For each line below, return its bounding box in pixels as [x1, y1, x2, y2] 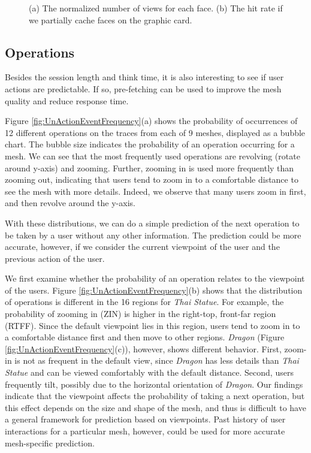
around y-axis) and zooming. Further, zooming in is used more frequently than [5, 161, 294, 174]
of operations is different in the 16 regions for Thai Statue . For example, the [5, 295, 284, 308]
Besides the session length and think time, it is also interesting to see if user [5, 71, 284, 83]
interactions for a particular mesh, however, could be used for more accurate [5, 425, 285, 437]
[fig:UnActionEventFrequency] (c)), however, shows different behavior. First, [5, 342, 282, 355]
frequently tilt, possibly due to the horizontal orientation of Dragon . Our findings [5, 377, 303, 390]
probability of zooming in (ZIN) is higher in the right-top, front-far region [5, 307, 276, 320]
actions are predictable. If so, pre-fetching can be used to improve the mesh [5, 82, 282, 95]
